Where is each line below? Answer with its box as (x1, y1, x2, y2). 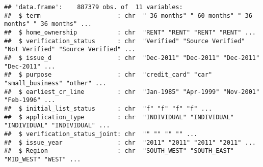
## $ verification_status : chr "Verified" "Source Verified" (4, 37, 245, 45)
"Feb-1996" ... (4, 96, 56, 104)
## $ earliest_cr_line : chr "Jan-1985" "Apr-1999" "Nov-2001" (4, 88, 260, 95)
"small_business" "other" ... (4, 79, 107, 87)
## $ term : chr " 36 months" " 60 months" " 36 (4, 12, 252, 19)
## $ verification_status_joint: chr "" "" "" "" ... (4, 130, 198, 138)
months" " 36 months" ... (4, 20, 92, 28)
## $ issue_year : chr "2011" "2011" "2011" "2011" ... (4, 139, 256, 146)
